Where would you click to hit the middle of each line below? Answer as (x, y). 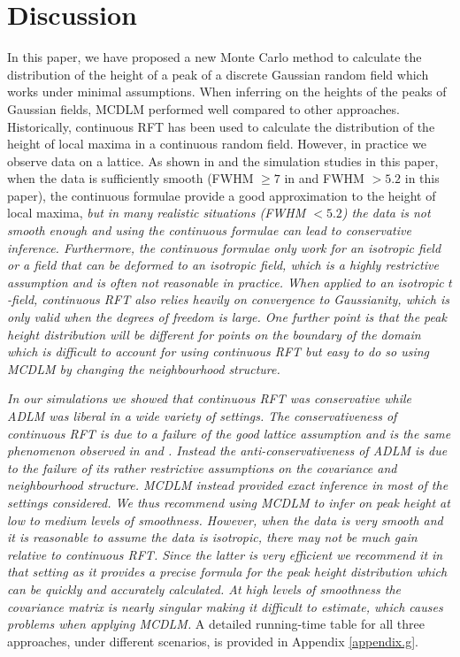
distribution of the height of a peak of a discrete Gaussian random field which (218, 74)
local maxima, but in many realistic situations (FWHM (157, 213)
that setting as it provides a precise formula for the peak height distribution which (227, 572)
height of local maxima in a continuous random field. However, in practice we (217, 144)
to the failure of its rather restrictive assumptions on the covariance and (202, 467)
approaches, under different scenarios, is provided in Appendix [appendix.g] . (213, 641)
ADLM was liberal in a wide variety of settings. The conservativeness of (202, 416)
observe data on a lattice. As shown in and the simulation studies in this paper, (223, 160)
